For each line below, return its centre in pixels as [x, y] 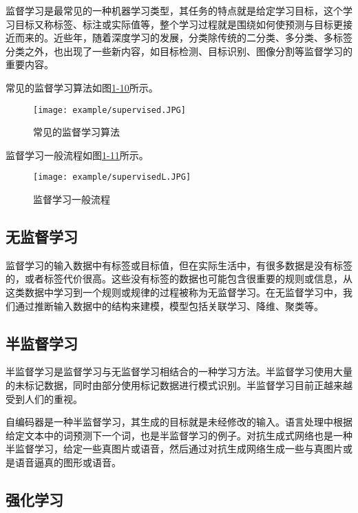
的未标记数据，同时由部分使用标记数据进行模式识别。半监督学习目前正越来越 [179, 385]
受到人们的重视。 [44, 398]
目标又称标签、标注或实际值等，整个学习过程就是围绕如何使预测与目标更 [179, 24]
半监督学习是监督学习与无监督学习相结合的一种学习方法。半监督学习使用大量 [179, 371]
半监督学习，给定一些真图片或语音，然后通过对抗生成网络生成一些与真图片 [174, 449]
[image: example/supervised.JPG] [109, 110]
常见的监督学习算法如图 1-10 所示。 [82, 87]
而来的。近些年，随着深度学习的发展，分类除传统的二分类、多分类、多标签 [183, 38]
